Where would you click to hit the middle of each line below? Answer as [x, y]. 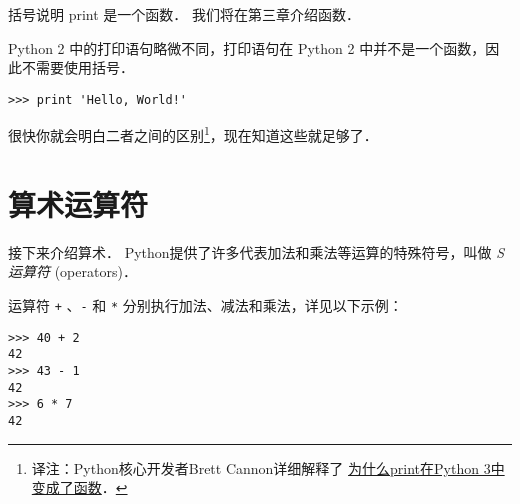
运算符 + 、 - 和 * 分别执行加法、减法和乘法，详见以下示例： [205, 305]
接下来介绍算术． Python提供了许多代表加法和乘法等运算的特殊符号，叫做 [250, 251]
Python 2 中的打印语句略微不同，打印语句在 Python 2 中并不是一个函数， [247, 47]
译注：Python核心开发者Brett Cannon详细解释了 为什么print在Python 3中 [268, 467]
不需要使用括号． [77, 67]
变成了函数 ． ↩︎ [79, 487]
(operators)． [95, 271]
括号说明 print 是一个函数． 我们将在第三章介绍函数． [184, 14]
